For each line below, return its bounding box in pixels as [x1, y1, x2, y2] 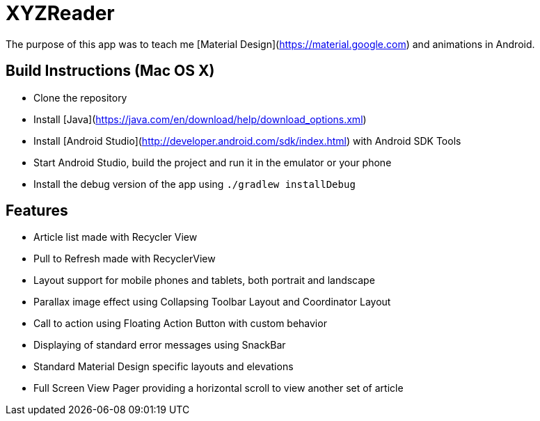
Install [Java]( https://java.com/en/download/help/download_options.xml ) [33, 113, 367, 125]
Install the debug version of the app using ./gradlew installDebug [33, 177, 356, 190]
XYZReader [6, 1, 115, 25]
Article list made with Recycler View [33, 231, 198, 244]
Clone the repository [33, 91, 127, 104]
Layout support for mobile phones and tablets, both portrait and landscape [33, 274, 375, 287]
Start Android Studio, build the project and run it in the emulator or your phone [33, 156, 392, 168]
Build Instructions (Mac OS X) [6, 62, 215, 80]
